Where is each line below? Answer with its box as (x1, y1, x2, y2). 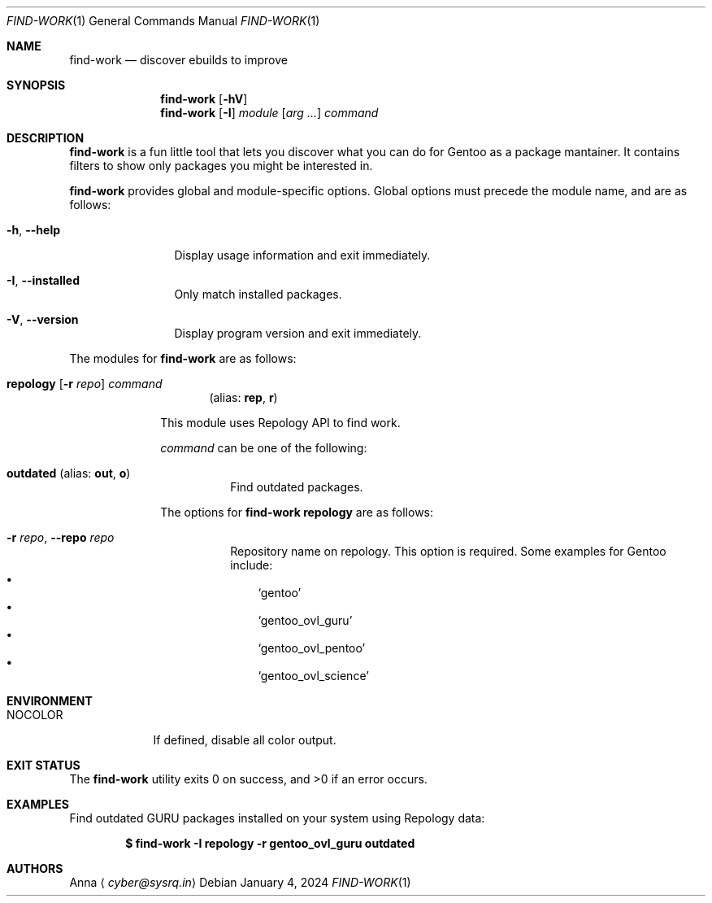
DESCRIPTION (7, 131, 85, 145)
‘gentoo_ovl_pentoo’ (258, 641, 366, 655)
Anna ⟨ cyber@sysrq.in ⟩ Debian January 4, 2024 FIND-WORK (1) (69, 875, 411, 889)
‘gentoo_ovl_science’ (258, 669, 369, 683)
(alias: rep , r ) (209, 390, 278, 404)
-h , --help (7, 223, 61, 237)
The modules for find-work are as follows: (69, 351, 297, 365)
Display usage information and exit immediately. (174, 248, 431, 262)
